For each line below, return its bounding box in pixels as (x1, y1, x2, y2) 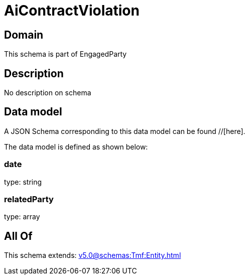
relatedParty (4, 194, 54, 204)
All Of (4, 229, 33, 242)
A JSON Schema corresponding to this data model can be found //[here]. (4, 126, 245, 135)
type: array (4, 212, 40, 221)
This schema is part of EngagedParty (4, 50, 127, 59)
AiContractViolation (4, 2, 140, 19)
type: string (4, 177, 42, 186)
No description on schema (4, 88, 91, 97)
